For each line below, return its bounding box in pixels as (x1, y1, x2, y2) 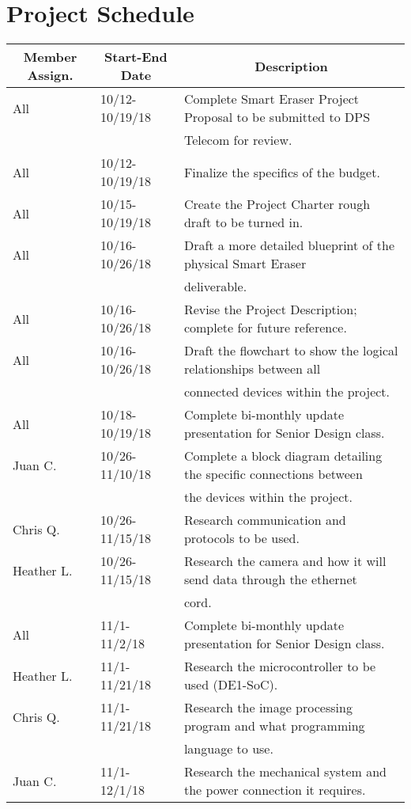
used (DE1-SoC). (183, 675, 278, 694)
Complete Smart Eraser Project (183, 89, 360, 108)
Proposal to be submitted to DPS (183, 108, 371, 127)
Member (23, 47, 77, 66)
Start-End (104, 47, 168, 66)
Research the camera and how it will (183, 552, 386, 571)
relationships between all (183, 359, 321, 378)
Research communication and (183, 511, 346, 530)
